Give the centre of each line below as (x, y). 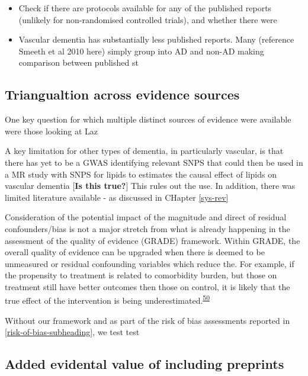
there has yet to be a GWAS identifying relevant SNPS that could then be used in (154, 162)
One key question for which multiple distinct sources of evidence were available (148, 119)
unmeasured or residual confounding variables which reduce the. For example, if (150, 263)
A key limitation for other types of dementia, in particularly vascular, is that (144, 151)
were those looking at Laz (52, 131)
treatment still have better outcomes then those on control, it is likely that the (147, 286)
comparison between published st (78, 62)
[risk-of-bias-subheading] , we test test (72, 332)
